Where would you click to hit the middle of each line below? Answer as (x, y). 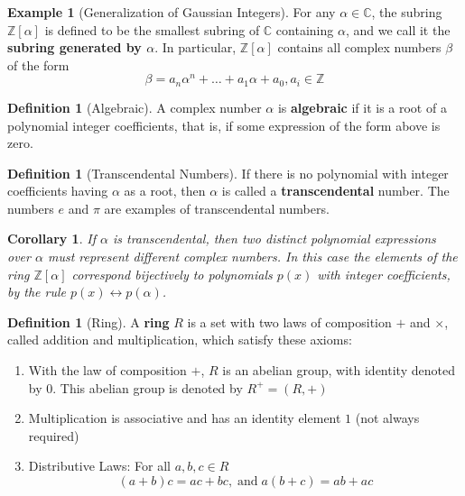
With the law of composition (107, 370)
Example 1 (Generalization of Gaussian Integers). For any (172, 12)
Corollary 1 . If (51, 239)
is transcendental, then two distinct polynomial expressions (274, 239)
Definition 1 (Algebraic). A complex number (135, 107)
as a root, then (165, 191)
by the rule (37, 292)
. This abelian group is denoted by (148, 387)
